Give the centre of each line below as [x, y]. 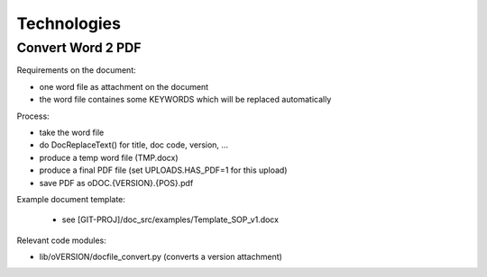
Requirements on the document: [76, 70]
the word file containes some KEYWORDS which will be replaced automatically [185, 100]
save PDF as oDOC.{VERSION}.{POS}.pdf [116, 183]
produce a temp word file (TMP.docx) [109, 157]
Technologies [69, 23]
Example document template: [71, 199]
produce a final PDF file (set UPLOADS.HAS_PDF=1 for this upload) [163, 170]
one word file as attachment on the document [124, 86]
